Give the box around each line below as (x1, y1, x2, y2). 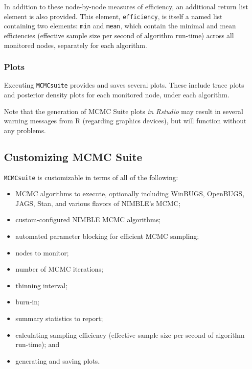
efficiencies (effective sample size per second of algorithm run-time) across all (4, 30, 234, 40)
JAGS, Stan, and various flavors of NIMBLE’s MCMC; (15, 198, 181, 208)
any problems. (4, 125, 46, 135)
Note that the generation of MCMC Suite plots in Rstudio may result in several (4, 106, 243, 116)
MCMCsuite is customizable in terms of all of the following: (4, 172, 178, 182)
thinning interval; (15, 280, 68, 290)
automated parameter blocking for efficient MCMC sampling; (15, 231, 199, 241)
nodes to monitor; (15, 247, 69, 257)
